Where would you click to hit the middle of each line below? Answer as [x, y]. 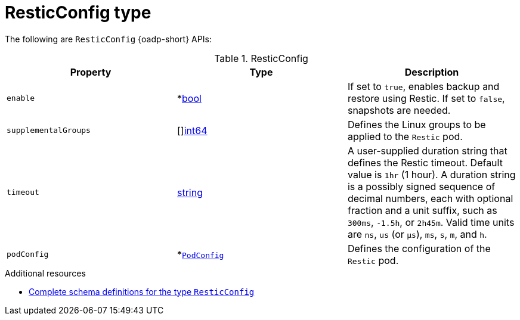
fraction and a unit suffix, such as [422, 210]
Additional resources [45, 273]
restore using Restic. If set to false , [426, 98]
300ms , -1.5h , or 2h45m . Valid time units [431, 222]
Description [432, 72]
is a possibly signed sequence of [421, 186]
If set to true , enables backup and [423, 86]
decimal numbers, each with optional [430, 198]
